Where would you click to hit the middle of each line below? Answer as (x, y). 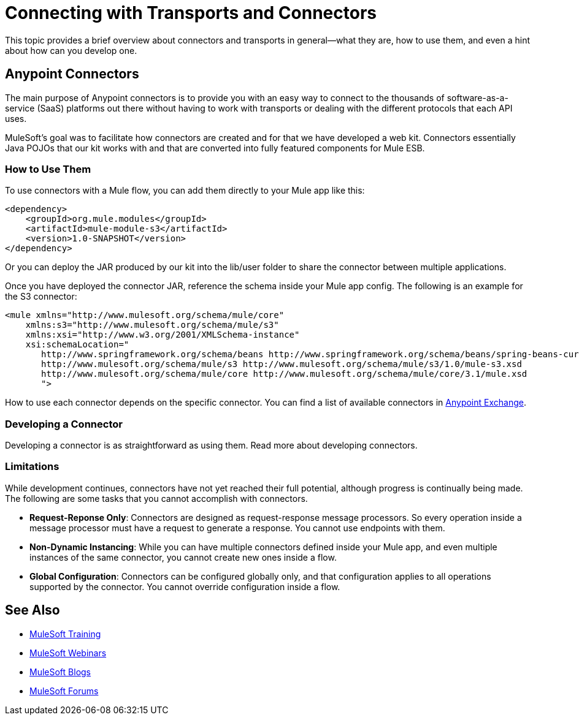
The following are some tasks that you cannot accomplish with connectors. (156, 498)
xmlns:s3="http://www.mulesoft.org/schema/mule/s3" (152, 325)
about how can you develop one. (71, 50)
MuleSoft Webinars (68, 653)
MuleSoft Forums (64, 691)
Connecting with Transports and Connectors (191, 13)
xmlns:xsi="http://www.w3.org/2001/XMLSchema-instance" (163, 335)
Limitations (32, 467)
